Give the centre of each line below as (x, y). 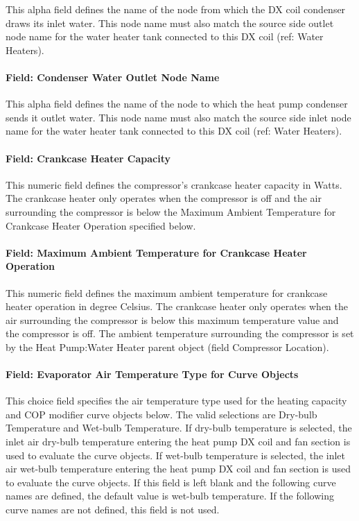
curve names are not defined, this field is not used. (113, 510)
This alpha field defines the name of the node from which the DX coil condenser (176, 9)
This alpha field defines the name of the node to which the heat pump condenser (177, 104)
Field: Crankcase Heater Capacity (88, 158)
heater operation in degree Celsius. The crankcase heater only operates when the (177, 306)
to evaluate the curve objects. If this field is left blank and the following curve (171, 482)
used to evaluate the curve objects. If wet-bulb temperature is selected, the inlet (175, 455)
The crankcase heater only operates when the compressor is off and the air (164, 198)
